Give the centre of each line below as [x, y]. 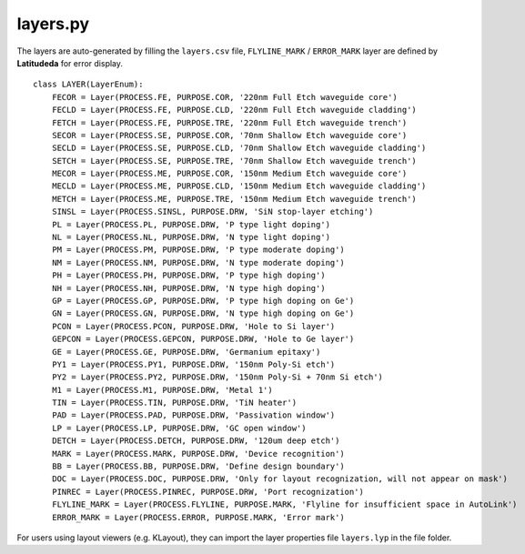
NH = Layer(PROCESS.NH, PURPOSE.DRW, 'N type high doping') [189, 288]
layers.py [53, 24]
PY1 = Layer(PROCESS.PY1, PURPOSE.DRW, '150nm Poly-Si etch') [193, 364]
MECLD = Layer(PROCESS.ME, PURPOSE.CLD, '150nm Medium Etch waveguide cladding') [239, 186]
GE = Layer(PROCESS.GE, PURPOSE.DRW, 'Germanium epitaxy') [186, 352]
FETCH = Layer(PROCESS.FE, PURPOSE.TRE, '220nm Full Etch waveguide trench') [229, 122]
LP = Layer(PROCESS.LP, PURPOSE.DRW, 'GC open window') [179, 428]
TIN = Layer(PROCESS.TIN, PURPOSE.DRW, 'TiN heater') [174, 403]
